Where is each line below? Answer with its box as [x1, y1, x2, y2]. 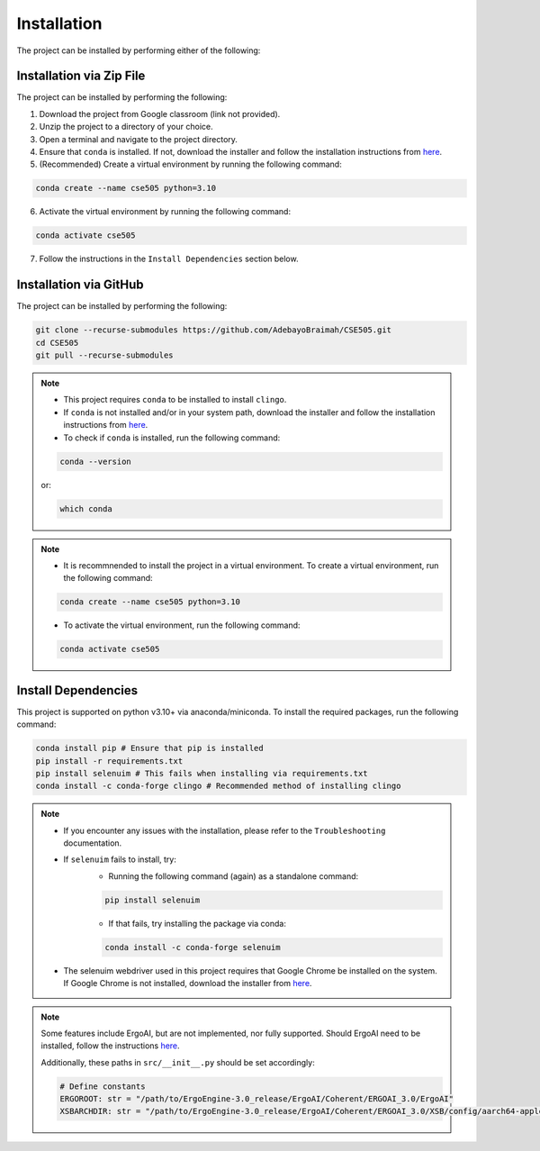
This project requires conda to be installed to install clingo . [63, 394, 287, 405]
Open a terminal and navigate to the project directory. [39, 133, 238, 144]
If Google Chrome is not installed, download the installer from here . [63, 978, 312, 989]
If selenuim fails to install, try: [63, 854, 177, 865]
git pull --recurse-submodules [35, 350, 175, 360]
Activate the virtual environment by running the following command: [39, 206, 292, 217]
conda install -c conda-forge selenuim [104, 942, 281, 952]
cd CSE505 [35, 338, 79, 348]
